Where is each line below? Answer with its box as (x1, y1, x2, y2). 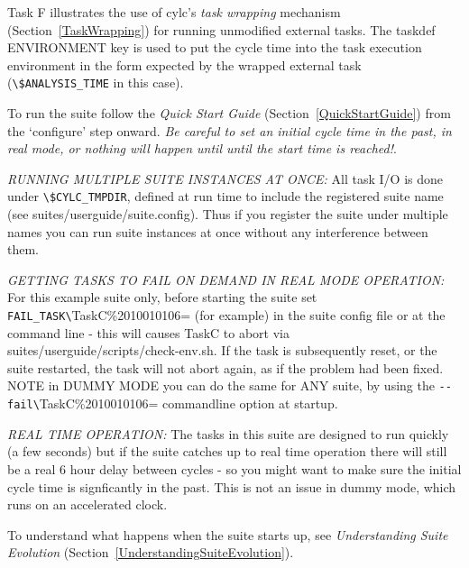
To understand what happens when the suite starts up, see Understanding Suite (7, 525, 448, 544)
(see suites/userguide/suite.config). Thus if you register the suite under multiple (7, 205, 448, 224)
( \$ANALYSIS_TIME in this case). (7, 73, 184, 92)
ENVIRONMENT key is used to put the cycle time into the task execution (7, 38, 422, 57)
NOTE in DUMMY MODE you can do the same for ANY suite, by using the (7, 376, 435, 395)
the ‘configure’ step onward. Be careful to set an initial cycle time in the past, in (7, 121, 452, 140)
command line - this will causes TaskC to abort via (7, 323, 290, 342)
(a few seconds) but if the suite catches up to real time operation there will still (7, 442, 447, 461)
